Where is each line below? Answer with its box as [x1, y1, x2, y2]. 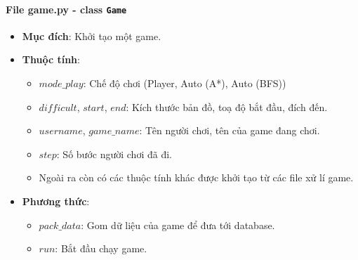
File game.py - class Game [6, 1, 127, 16]
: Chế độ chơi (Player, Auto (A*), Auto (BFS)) [83, 76, 286, 91]
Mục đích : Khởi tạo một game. [22, 28, 161, 43]
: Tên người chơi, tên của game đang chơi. [139, 123, 320, 138]
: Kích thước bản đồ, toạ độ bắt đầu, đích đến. [126, 99, 328, 114]
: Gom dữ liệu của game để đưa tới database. [81, 217, 275, 232]
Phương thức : [22, 194, 90, 209]
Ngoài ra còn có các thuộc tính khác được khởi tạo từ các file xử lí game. [39, 170, 354, 185]
